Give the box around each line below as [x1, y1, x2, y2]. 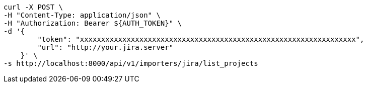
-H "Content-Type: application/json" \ [4, 11, 161, 19]
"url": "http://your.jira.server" [37, 43, 174, 51]
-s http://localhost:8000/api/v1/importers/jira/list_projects [4, 59, 258, 67]
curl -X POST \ [4, 3, 63, 11]
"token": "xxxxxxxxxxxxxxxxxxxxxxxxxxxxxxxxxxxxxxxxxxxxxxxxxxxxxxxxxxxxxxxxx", [37, 35, 364, 43]
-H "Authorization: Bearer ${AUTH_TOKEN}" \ [4, 19, 182, 27]
